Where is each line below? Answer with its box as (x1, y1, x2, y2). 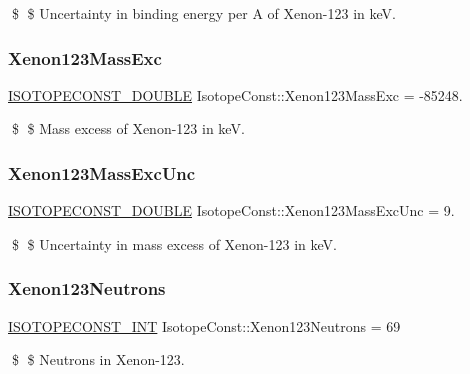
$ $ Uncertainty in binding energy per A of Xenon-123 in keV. (11, 3, 396, 23)
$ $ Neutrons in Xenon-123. (11, 349, 185, 370)
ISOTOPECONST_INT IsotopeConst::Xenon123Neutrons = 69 (8, 315, 401, 336)
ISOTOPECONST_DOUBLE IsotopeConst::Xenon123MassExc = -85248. (8, 84, 463, 105)
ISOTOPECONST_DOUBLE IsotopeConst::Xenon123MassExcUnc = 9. (8, 200, 455, 221)
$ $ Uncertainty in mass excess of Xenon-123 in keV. (11, 233, 337, 254)
